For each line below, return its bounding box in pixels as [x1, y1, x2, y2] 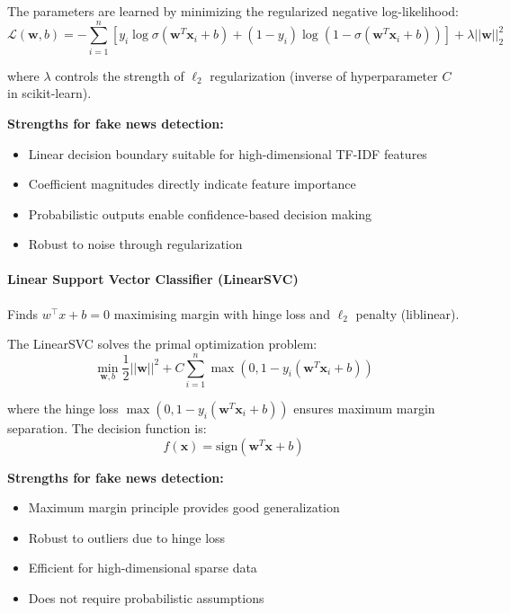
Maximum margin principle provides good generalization [28, 498, 340, 517]
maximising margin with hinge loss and [113, 304, 330, 323]
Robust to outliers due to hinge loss [28, 528, 226, 546]
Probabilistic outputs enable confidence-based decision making [28, 204, 372, 223]
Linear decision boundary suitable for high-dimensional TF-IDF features [28, 144, 427, 163]
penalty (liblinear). [355, 304, 460, 323]
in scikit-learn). [7, 84, 92, 102]
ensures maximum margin [293, 398, 435, 417]
